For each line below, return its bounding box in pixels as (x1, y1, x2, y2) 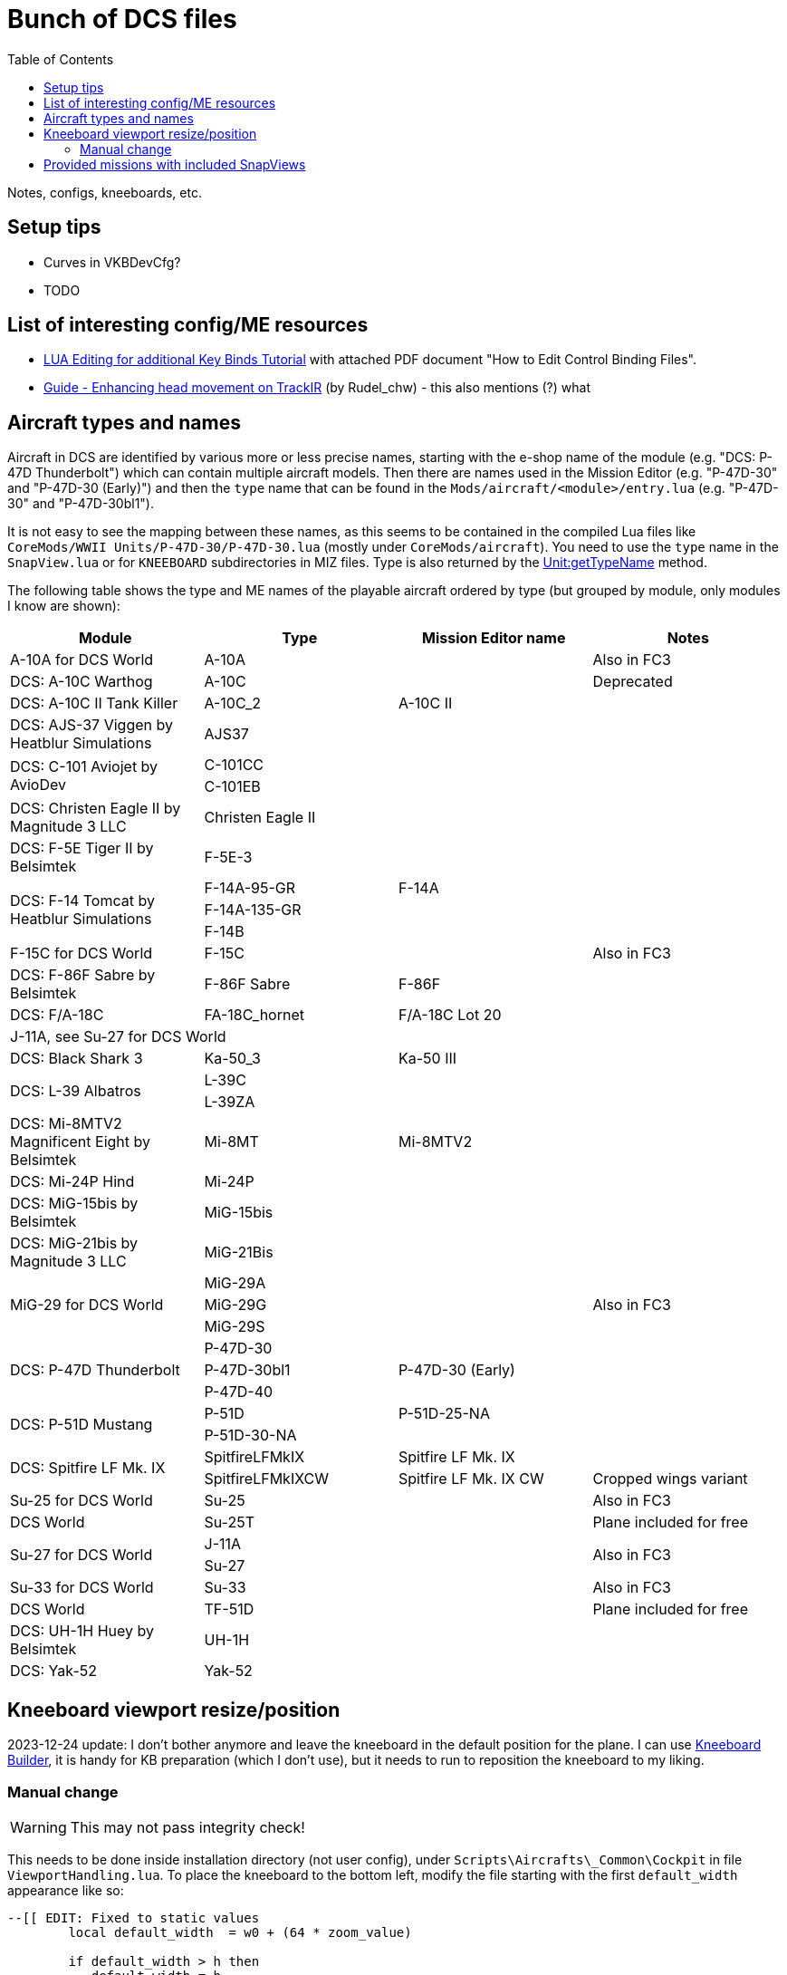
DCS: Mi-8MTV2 (10, 1114, 122, 1133)
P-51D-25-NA (398, 1404, 490, 1423)
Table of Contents (7, 51, 114, 67)
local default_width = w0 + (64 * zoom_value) (68, 1924, 412, 1940)
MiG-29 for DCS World (10, 1296, 164, 1315)
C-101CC (204, 756, 264, 775)
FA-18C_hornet (204, 1006, 304, 1025)
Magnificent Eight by (10, 1132, 151, 1151)
